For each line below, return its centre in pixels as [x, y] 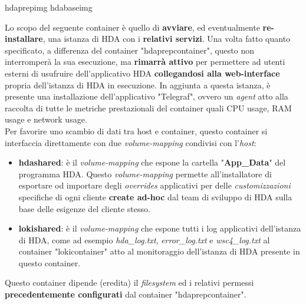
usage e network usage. [46, 119]
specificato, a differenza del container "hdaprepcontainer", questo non [130, 50]
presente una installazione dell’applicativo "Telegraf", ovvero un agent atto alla [147, 96]
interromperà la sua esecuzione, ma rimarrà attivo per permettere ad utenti [145, 62]
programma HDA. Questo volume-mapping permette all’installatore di [145, 174]
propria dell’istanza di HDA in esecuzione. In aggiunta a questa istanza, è [138, 85]
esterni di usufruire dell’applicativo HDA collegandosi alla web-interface [142, 73]
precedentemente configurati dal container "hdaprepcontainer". [126, 294]
